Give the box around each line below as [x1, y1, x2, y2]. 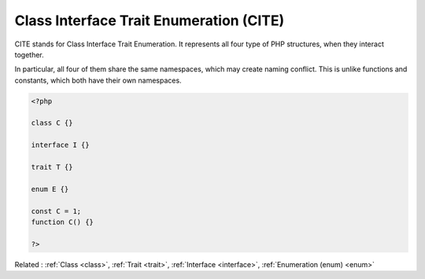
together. [14, 50, 45, 59]
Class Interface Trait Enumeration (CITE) [14, 12, 285, 29]
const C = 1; [31, 207, 82, 215]
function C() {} [31, 218, 94, 226]
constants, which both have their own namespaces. [14, 75, 182, 85]
